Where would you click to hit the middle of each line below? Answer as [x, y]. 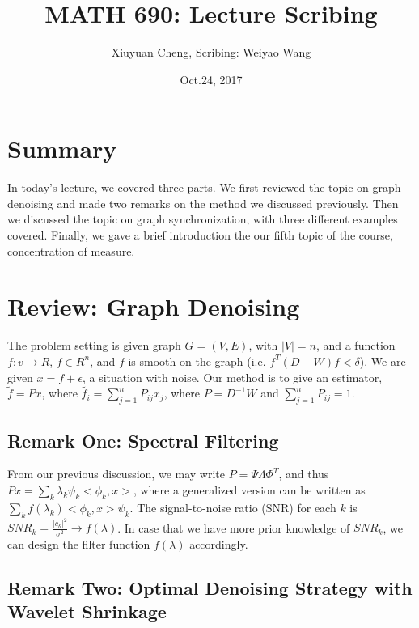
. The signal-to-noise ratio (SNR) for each [233, 507]
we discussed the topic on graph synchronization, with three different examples [203, 219]
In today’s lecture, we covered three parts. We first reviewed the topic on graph [204, 187]
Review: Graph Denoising [154, 306]
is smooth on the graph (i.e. [197, 361]
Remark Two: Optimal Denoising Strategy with [210, 587]
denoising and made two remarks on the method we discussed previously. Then [203, 203]
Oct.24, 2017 [211, 79]
